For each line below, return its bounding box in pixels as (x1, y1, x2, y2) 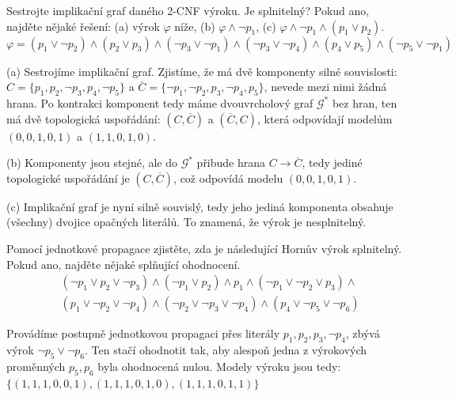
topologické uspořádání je (6, 169, 130, 186)
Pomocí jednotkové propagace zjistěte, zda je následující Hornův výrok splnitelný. (6, 240, 402, 256)
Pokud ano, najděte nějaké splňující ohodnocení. (6, 255, 241, 272)
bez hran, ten (332, 94, 397, 111)
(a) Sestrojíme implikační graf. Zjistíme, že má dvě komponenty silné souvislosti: (6, 62, 397, 79)
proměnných (6, 357, 66, 374)
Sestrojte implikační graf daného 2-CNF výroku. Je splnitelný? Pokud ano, (6, 2, 370, 18)
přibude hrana (196, 154, 266, 171)
